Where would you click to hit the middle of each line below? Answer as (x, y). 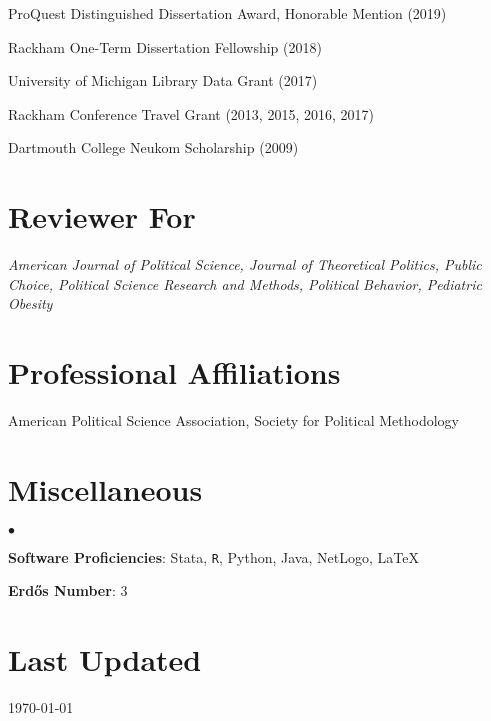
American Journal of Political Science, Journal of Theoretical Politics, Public (245, 264)
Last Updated (105, 659)
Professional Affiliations (174, 372)
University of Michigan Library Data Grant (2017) (163, 80)
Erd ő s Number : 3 (68, 590)
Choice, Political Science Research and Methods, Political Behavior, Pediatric (245, 283)
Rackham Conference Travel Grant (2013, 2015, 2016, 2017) (191, 113)
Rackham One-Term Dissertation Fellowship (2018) (165, 46)
